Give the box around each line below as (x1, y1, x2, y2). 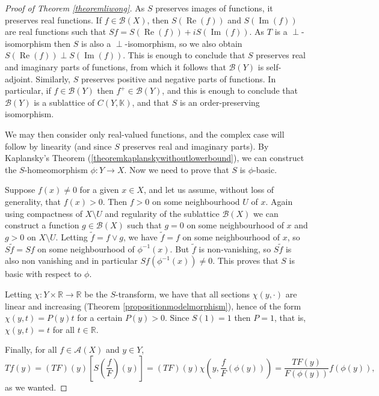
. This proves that (212, 254, 279, 267)
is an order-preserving (179, 96, 260, 108)
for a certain (77, 311, 123, 324)
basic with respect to (5, 267, 82, 280)
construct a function (5, 219, 79, 231)
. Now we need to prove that (124, 163, 229, 175)
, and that (132, 96, 169, 108)
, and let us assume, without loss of (143, 183, 274, 196)
